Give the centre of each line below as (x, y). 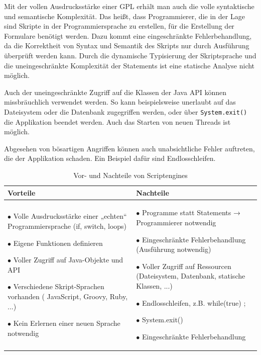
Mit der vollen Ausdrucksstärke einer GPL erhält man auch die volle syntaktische (129, 6)
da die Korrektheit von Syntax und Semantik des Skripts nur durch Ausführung (127, 46)
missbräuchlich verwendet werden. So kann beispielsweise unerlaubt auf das (120, 102)
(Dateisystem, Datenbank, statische (191, 276)
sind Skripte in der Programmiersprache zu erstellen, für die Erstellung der (119, 26)
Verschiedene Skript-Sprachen (59, 286)
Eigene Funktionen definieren (58, 243)
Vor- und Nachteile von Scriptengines (130, 175)
